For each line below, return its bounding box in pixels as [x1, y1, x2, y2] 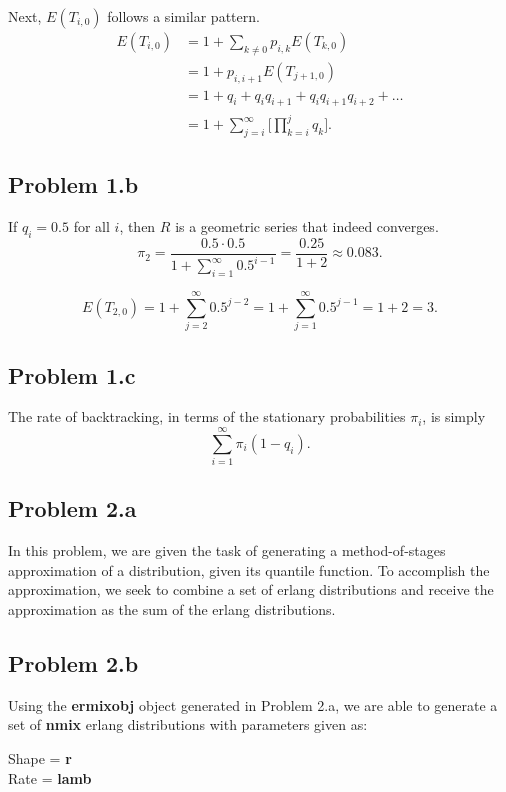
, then [119, 216, 156, 237]
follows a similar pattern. [107, 6, 260, 26]
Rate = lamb [8, 767, 92, 788]
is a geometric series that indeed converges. [175, 216, 439, 237]
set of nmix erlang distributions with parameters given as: [8, 714, 368, 735]
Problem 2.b [8, 648, 139, 679]
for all [73, 216, 110, 237]
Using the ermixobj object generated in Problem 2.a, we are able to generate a [8, 694, 498, 715]
